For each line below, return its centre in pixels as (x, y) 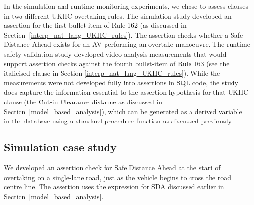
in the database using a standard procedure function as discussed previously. (118, 121)
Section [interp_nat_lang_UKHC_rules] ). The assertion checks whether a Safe (124, 34)
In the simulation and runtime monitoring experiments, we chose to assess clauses (126, 6)
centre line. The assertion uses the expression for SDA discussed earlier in (114, 187)
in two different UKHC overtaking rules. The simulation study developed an (118, 15)
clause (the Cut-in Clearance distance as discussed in (83, 101)
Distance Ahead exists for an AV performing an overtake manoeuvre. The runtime (127, 44)
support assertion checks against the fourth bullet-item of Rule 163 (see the (117, 63)
